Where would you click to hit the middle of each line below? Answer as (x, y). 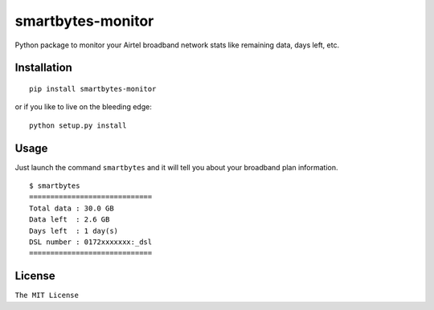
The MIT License (47, 296)
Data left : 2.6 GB (70, 220)
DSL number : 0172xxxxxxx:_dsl (91, 242)
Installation (43, 68)
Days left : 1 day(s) (74, 230)
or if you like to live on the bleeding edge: (83, 107)
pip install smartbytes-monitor (93, 89)
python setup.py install (78, 125)
